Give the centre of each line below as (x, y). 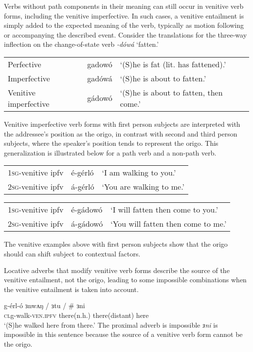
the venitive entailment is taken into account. (71, 289)
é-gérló (82, 173)
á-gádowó (87, 224)
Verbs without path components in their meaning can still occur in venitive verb (124, 6)
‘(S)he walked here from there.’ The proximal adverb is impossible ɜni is (111, 324)
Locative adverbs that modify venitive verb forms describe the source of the (117, 270)
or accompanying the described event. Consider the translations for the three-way (126, 34)
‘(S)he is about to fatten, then (171, 92)
